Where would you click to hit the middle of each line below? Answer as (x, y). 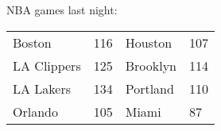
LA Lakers (42, 88)
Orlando (35, 111)
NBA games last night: (62, 10)
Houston (149, 42)
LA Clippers (47, 65)
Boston (32, 42)
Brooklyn (151, 65)
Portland (149, 88)
